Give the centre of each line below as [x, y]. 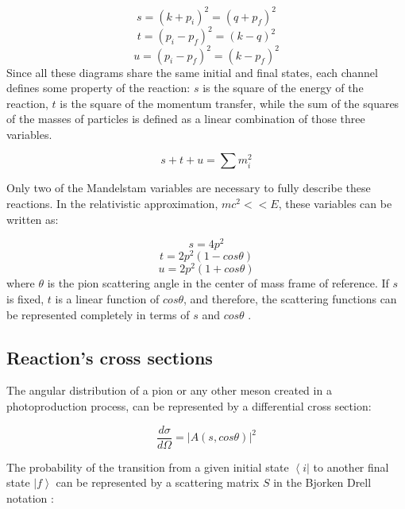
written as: [33, 219]
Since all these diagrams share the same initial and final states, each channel [192, 72]
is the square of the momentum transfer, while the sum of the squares [229, 103]
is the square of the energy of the [283, 88]
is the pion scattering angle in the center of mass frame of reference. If [218, 283]
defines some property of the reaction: [98, 88]
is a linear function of [107, 299]
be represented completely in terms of [98, 314]
